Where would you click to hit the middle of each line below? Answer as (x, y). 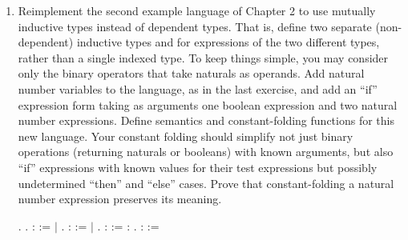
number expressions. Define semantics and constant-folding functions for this (206, 120)
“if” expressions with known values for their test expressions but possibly (198, 167)
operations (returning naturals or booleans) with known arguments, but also (206, 152)
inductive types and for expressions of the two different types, (228, 42)
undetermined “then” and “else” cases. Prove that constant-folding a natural (206, 183)
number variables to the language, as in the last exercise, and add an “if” (198, 88)
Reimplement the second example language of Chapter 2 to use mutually (197, 10)
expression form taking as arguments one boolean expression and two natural (208, 104)
